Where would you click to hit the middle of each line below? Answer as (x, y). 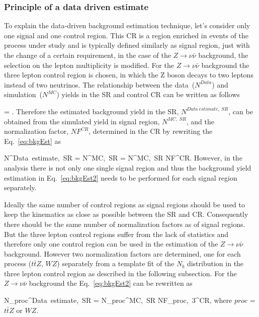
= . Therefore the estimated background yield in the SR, (92, 111)
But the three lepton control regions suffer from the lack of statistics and (116, 234)
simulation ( (23, 94)
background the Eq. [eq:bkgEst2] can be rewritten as (111, 283)
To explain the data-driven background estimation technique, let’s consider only (127, 25)
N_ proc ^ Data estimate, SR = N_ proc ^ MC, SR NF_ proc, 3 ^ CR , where (118, 300)
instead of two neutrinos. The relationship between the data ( (100, 84)
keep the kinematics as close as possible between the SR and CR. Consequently (126, 214)
